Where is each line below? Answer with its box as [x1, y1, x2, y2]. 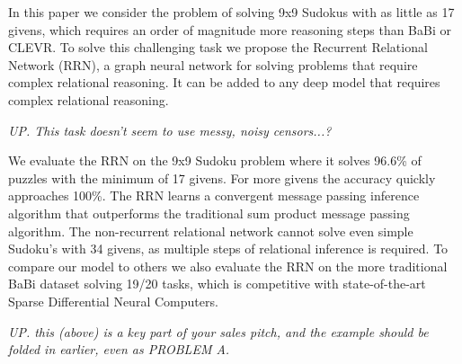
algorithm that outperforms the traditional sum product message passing [8, 203, 410, 222]
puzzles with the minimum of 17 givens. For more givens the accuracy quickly [8, 168, 436, 187]
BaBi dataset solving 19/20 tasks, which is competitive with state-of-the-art [8, 274, 426, 293]
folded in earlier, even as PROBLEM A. [8, 340, 230, 359]
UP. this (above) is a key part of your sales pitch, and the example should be [8, 322, 429, 341]
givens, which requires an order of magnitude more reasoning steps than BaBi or [8, 20, 451, 39]
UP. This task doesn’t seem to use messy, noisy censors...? [8, 120, 332, 139]
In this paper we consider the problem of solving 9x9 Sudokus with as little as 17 [8, 3, 455, 21]
